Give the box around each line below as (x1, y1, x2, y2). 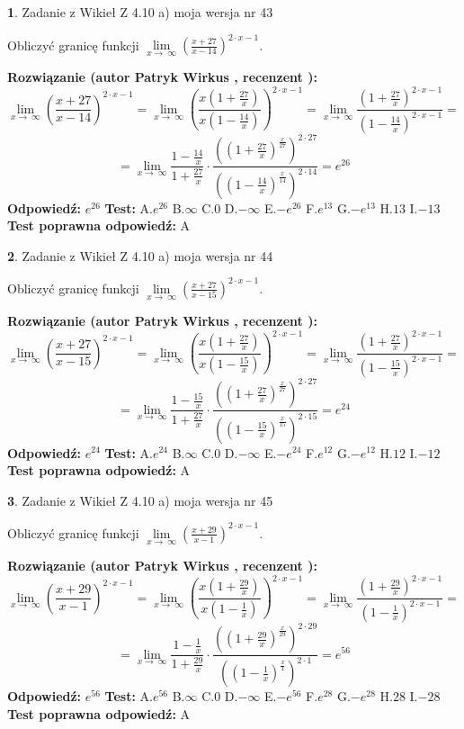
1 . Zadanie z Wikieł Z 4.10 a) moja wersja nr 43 (7, 3, 273, 21)
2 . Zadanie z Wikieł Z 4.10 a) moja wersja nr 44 (7, 246, 273, 265)
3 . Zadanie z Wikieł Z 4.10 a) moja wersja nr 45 (7, 490, 273, 509)
